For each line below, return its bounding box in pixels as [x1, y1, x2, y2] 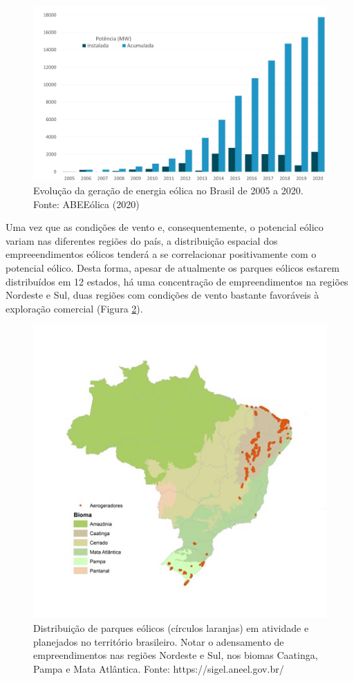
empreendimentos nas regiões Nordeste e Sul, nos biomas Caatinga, [33, 648, 318, 662]
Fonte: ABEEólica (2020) [33, 196, 140, 211]
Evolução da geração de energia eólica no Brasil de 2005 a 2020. [33, 183, 304, 197]
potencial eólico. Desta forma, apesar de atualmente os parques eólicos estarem [6, 260, 339, 274]
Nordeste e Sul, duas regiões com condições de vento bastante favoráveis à [6, 288, 319, 302]
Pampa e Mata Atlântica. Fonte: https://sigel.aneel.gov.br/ [33, 661, 284, 675]
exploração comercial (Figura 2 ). [6, 301, 143, 315]
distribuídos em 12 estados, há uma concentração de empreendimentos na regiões [6, 274, 348, 288]
